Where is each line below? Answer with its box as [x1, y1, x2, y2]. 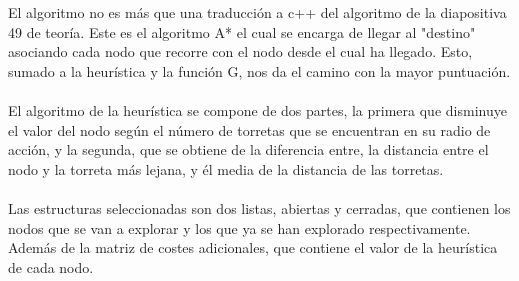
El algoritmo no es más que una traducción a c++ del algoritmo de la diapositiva [8, 2, 507, 22]
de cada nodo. [8, 256, 94, 277]
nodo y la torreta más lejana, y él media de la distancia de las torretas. [8, 158, 444, 179]
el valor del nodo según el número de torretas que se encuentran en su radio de [8, 119, 491, 140]
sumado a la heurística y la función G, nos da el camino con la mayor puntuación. [8, 60, 511, 81]
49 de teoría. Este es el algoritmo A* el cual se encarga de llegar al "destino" [8, 21, 476, 42]
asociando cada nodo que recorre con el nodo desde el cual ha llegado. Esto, [8, 41, 473, 62]
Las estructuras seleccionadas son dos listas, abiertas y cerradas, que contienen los [8, 197, 511, 218]
